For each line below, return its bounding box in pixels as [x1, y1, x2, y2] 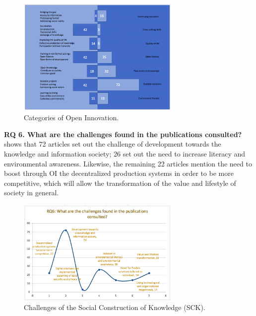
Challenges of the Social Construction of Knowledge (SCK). [24, 302, 205, 313]
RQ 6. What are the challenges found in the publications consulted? [4, 129, 242, 139]
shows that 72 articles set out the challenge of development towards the [4, 139, 221, 149]
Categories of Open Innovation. [24, 112, 119, 123]
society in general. [4, 187, 59, 198]
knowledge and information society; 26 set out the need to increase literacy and [4, 149, 246, 159]
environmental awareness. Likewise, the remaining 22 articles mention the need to [4, 158, 252, 168]
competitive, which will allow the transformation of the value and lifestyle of [4, 177, 236, 188]
